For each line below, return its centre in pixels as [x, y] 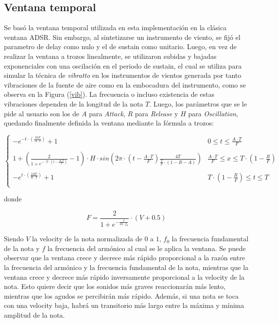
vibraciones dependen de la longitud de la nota [74, 103]
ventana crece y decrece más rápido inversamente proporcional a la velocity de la [124, 277]
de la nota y [22, 248]
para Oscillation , [213, 113]
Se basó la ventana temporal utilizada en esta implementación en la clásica [115, 27]
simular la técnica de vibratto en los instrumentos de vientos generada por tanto [123, 75]
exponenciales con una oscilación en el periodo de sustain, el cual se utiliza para [123, 65]
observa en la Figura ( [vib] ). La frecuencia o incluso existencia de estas [109, 94]
